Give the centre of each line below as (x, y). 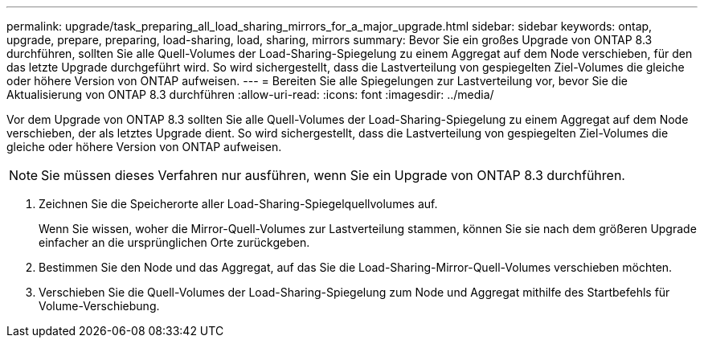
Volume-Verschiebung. (99, 306)
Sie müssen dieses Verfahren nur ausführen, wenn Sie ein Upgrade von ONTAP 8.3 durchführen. (333, 175)
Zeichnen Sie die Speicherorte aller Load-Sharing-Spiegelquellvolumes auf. (238, 204)
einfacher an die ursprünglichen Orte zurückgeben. (174, 242)
